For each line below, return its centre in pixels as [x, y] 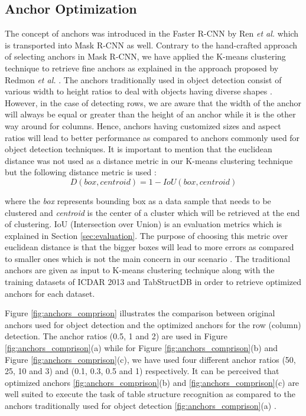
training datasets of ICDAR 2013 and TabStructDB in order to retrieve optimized [153, 282]
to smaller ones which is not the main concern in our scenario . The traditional [148, 258]
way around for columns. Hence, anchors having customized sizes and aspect [143, 125]
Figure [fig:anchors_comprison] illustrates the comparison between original [140, 313]
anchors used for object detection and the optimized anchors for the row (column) [153, 324]
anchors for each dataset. [50, 293]
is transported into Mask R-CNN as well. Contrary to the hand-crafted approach [151, 45]
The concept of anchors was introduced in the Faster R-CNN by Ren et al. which [152, 33]
